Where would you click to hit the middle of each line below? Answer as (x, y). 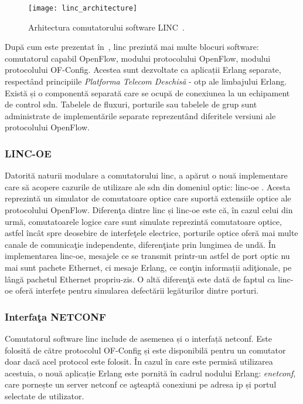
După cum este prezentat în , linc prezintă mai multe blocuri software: (132, 47)
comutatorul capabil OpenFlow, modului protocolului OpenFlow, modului (138, 58)
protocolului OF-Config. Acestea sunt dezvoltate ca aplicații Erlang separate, (143, 70)
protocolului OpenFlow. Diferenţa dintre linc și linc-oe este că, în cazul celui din (149, 210)
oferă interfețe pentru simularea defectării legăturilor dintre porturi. (137, 290)
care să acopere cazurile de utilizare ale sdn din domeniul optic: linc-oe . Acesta (148, 186)
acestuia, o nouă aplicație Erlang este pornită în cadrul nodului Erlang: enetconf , (150, 373)
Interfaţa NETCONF (55, 316)
